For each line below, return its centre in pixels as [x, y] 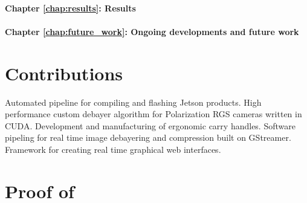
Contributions [64, 73]
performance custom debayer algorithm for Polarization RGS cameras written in [153, 114]
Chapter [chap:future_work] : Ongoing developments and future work [152, 31]
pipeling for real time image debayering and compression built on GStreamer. [148, 137]
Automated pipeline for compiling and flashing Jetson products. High [133, 102]
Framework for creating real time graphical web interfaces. [113, 149]
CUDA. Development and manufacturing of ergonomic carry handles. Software [150, 125]
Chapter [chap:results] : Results [70, 8]
